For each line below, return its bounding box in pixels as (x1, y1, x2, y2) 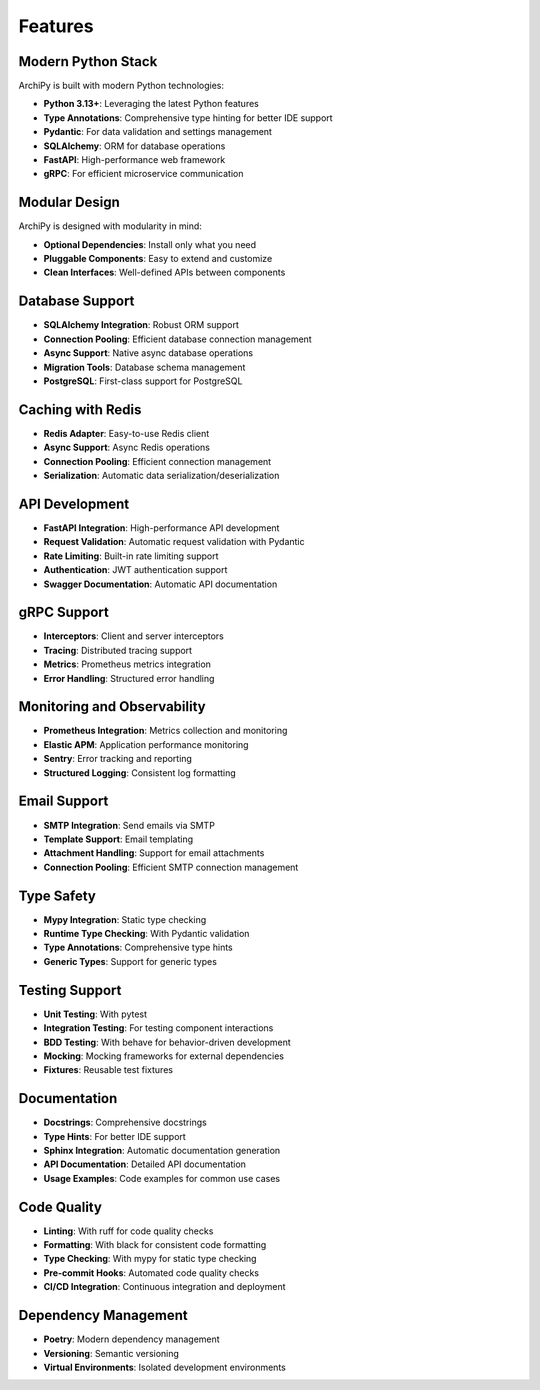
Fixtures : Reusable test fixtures (43, 1064, 174, 1076)
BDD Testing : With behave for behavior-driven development (43, 1036, 292, 1048)
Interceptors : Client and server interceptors (43, 630, 224, 642)
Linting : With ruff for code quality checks (43, 1225, 214, 1237)
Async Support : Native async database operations (43, 347, 254, 359)
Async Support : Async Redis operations (43, 441, 210, 454)
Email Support (18, 793, 109, 810)
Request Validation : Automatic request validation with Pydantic (43, 536, 305, 548)
